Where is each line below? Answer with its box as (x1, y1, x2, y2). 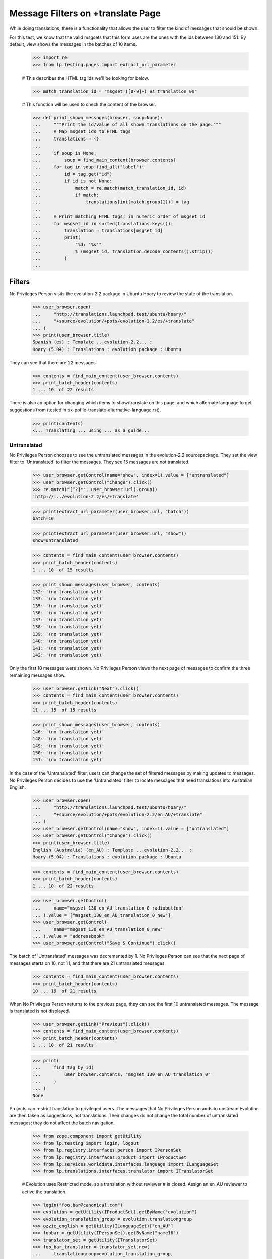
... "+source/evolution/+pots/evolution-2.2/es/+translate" (32, 318, 195, 324)
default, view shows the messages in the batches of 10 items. (9, 41, 137, 47)
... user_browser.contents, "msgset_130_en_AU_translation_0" (32, 1072, 211, 1077)
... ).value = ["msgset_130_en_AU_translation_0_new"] (32, 912, 171, 918)
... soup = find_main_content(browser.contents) (32, 157, 176, 163)
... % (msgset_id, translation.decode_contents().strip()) (32, 249, 214, 254)
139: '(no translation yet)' (32, 631, 105, 637)
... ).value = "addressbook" (32, 933, 105, 939)
